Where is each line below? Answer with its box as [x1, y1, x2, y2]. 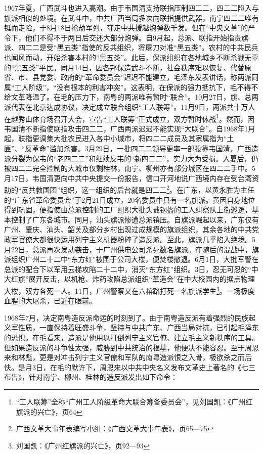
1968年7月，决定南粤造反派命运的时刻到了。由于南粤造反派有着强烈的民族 [4, 312, 248, 323]
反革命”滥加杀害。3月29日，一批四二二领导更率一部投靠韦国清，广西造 [25, 143, 258, 153]
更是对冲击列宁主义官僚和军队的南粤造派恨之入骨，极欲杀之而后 [39, 352, 252, 362]
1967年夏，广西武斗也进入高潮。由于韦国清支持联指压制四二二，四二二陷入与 [4, 3, 259, 13]
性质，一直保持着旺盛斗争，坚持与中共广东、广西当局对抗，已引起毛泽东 [18, 322, 259, 333]
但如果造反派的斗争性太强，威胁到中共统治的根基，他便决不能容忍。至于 [4, 342, 245, 352]
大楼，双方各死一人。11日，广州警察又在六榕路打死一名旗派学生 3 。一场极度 [4, 284, 255, 296]
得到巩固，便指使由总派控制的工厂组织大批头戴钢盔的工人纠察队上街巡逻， [4, 204, 252, 215]
